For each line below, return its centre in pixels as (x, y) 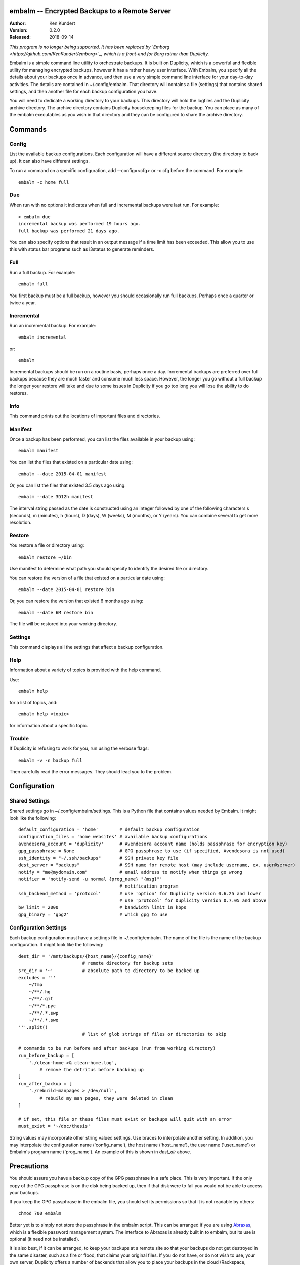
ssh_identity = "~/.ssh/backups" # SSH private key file (98, 858)
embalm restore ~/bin (45, 557)
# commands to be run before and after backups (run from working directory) (117, 1048)
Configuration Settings (38, 927)
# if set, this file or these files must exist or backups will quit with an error (125, 1119)
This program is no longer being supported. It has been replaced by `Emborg (90, 47)
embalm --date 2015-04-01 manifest (62, 474)
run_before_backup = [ (47, 1056)
